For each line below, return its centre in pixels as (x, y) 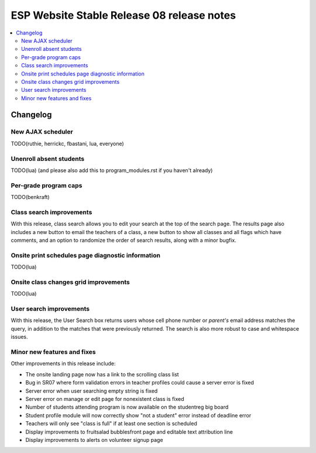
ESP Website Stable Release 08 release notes (123, 15)
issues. (20, 337)
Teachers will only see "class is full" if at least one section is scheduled (111, 424)
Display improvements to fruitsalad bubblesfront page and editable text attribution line (129, 432)
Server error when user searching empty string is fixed (92, 391)
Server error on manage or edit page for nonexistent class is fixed (105, 399)
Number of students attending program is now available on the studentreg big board (127, 407)
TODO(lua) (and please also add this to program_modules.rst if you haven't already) (112, 170)
